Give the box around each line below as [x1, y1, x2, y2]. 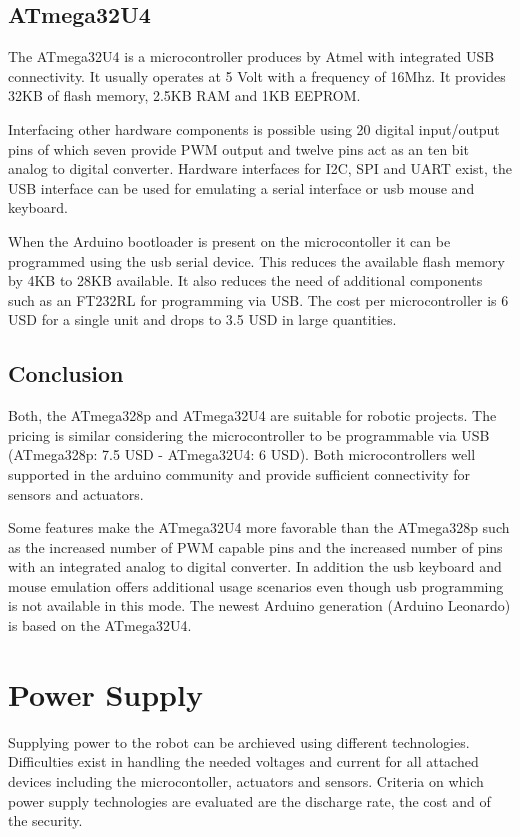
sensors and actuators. [8, 483, 144, 504]
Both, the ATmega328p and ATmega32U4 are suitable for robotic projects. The [8, 405, 497, 426]
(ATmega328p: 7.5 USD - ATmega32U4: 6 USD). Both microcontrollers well [8, 444, 476, 465]
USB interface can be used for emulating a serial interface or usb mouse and [8, 177, 475, 198]
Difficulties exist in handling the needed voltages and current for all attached [8, 751, 479, 772]
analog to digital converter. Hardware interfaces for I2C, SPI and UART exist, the [8, 158, 512, 179]
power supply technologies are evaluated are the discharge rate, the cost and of [8, 790, 491, 811]
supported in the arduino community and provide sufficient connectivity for [8, 463, 470, 484]
